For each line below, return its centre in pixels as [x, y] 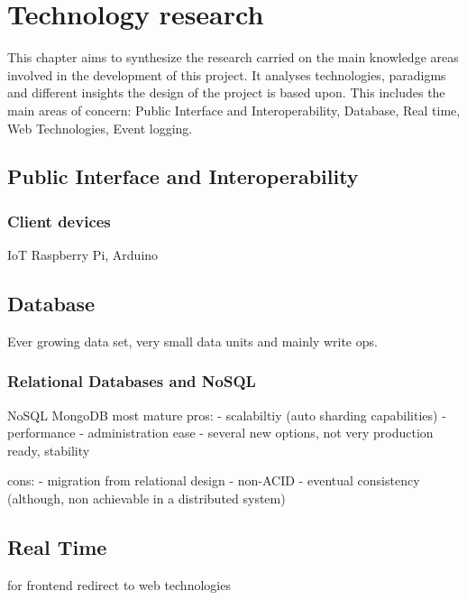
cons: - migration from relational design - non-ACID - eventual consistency [214, 480]
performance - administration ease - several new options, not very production [220, 433]
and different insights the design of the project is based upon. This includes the [226, 92]
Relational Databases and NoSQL [132, 381]
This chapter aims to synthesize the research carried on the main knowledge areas [233, 57]
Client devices [59, 221]
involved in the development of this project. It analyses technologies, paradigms [227, 74]
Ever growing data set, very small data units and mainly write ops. [192, 341]
